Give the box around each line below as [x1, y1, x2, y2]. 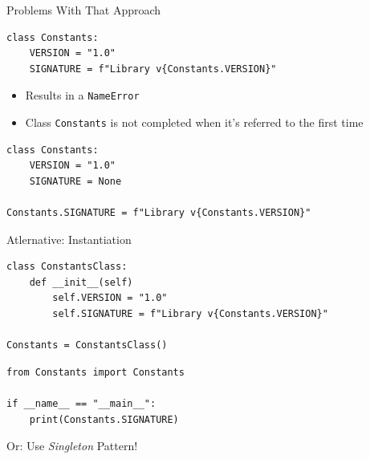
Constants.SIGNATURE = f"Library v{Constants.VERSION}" [6, 207, 311, 219]
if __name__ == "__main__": [6, 398, 157, 409]
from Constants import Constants [6, 366, 185, 378]
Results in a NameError [25, 87, 140, 104]
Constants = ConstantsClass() [6, 339, 168, 351]
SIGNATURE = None [29, 175, 122, 187]
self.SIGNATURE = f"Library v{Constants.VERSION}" [52, 308, 328, 320]
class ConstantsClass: [6, 261, 128, 273]
